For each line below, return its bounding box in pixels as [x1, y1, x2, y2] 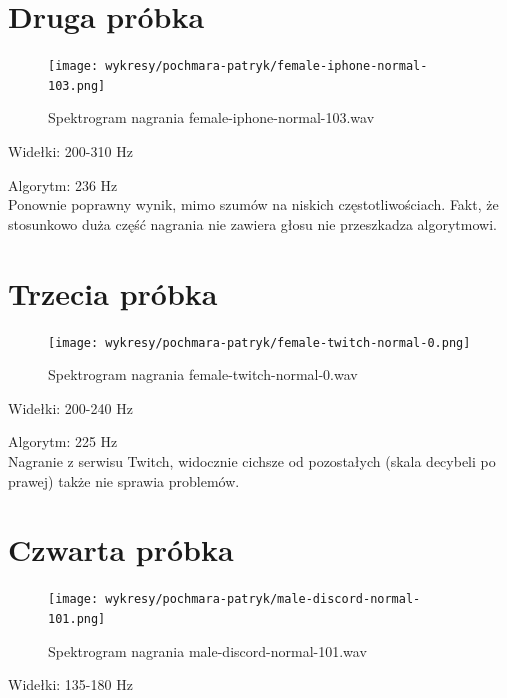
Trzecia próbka [8, 272, 218, 313]
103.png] [48, 78, 106, 93]
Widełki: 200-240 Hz [8, 397, 133, 418]
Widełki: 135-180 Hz [8, 674, 133, 695]
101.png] [48, 611, 106, 626]
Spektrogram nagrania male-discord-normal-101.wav [48, 640, 367, 661]
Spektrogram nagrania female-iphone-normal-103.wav [48, 107, 375, 128]
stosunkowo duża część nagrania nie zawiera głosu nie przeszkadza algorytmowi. [8, 213, 497, 234]
